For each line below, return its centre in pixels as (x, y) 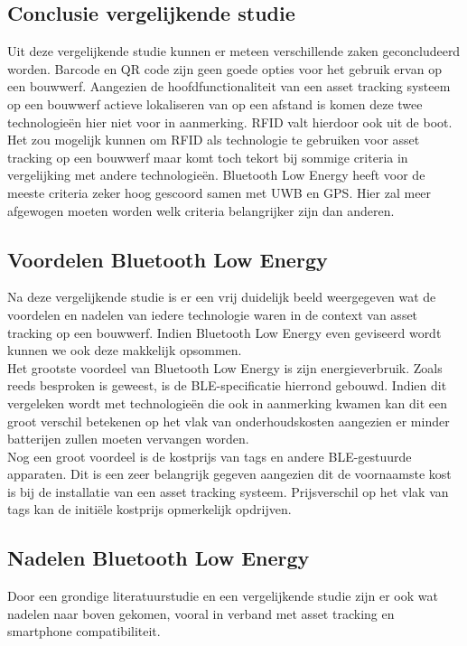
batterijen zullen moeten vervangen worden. (128, 439)
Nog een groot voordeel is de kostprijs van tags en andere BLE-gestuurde (210, 456)
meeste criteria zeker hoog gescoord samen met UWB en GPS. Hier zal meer (219, 192)
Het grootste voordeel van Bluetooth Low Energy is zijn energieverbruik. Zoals (225, 367)
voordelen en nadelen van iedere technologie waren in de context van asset (213, 314)
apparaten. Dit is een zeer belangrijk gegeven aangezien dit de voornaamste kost (229, 474)
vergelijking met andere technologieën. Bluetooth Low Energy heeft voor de (216, 175)
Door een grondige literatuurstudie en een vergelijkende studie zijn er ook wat (223, 596)
